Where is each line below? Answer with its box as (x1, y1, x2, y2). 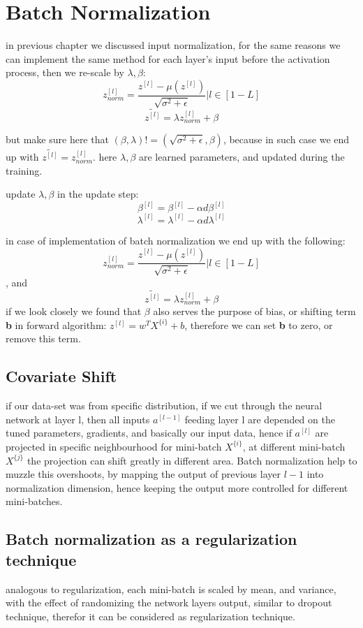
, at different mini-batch (242, 439, 346, 453)
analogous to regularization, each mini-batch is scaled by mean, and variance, (6, 581, 336, 596)
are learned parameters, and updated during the (138, 149, 345, 164)
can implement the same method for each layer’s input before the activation (6, 51, 330, 66)
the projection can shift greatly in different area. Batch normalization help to (27, 453, 357, 467)
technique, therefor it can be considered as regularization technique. (6, 608, 295, 623)
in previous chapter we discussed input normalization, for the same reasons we (6, 38, 341, 52)
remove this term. (6, 331, 81, 346)
